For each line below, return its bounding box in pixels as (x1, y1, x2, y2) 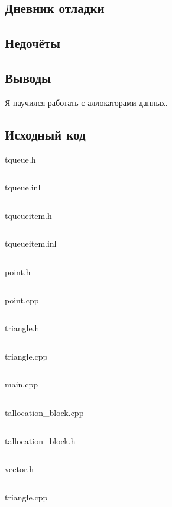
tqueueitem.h (5, 209, 52, 221)
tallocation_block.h (5, 434, 76, 447)
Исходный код (5, 125, 86, 143)
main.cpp (5, 378, 38, 390)
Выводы (5, 68, 51, 86)
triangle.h (5, 322, 40, 334)
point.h (5, 265, 31, 277)
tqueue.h (5, 153, 36, 165)
